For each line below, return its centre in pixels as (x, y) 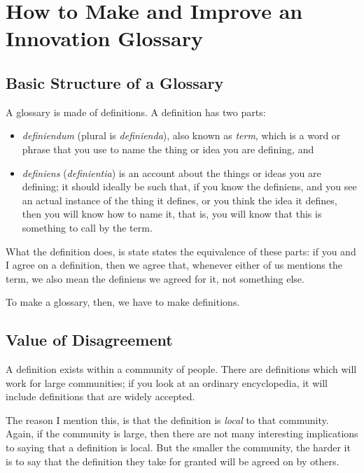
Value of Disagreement (89, 340)
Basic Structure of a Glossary (115, 82)
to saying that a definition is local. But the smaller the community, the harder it (178, 447)
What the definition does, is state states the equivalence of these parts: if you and (181, 251)
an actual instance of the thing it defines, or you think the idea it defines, (180, 200)
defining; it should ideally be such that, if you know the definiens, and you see (189, 186)
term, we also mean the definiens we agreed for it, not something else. (155, 278)
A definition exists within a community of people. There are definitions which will (181, 369)
